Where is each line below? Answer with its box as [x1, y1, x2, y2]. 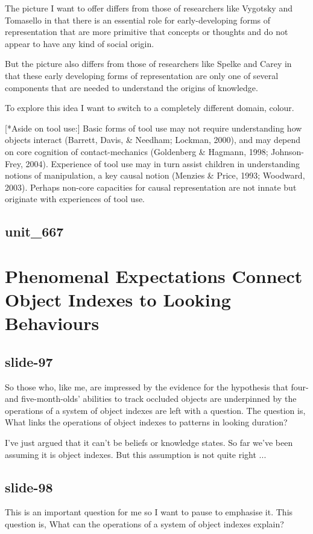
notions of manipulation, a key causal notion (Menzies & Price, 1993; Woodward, [5, 169, 305, 182]
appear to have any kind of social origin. [5, 37, 154, 49]
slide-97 [5, 352, 53, 370]
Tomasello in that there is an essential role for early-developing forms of [5, 13, 271, 26]
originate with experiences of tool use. [5, 192, 145, 205]
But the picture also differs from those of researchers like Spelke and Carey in [5, 57, 292, 70]
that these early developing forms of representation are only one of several [5, 69, 279, 81]
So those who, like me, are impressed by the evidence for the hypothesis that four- [5, 380, 309, 393]
